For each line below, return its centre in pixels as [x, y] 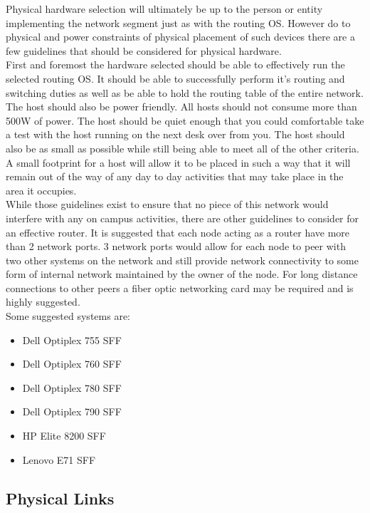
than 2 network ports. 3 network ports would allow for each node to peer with [176, 246]
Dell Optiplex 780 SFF [72, 387]
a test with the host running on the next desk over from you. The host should [175, 134]
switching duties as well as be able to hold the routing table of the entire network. [185, 92]
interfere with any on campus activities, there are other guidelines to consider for [183, 218]
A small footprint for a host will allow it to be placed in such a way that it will [178, 162]
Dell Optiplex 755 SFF [72, 340]
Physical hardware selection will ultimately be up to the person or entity [164, 9]
